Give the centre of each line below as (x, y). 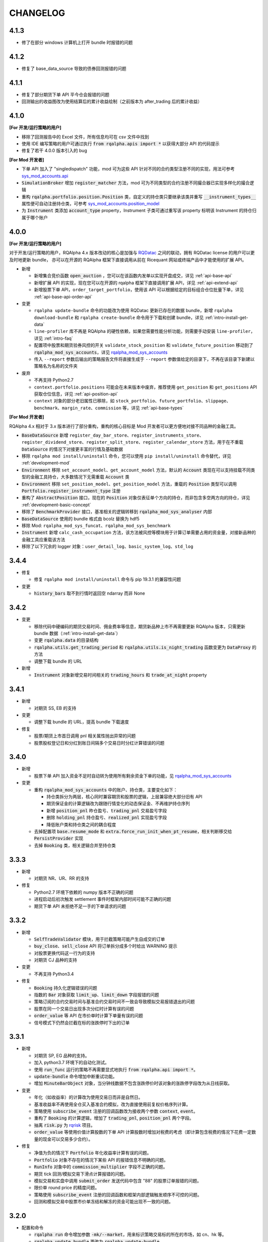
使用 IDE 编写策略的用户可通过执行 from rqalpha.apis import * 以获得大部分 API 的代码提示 (121, 144)
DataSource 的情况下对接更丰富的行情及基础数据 (72, 449)
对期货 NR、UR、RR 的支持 (62, 878)
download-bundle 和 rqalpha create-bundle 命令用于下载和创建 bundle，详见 (119, 317)
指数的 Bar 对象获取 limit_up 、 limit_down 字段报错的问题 (97, 995)
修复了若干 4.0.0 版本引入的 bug (54, 151)
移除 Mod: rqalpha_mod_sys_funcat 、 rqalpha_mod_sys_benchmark (96, 526)
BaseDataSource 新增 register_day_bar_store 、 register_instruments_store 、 (113, 435)
